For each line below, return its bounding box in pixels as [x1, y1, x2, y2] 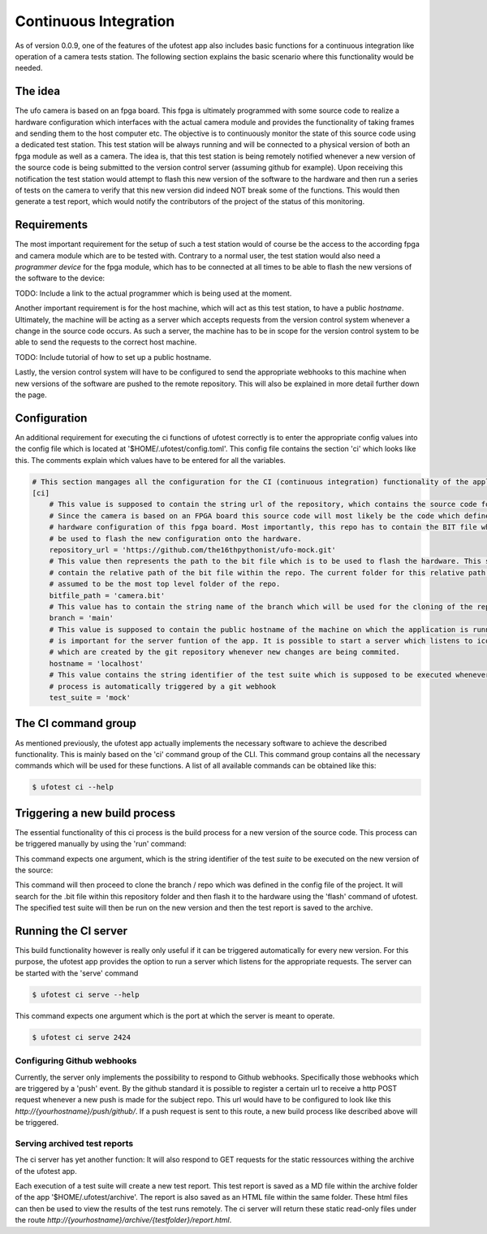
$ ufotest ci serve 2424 [32, 1033, 131, 1041]
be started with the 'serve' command [15, 968, 139, 978]
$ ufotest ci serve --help [32, 989, 140, 999]
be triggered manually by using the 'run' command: [15, 839, 187, 849]
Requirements [15, 218, 88, 232]
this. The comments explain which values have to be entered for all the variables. [15, 455, 286, 465]
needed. [15, 63, 43, 73]
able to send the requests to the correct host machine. [15, 337, 197, 347]
